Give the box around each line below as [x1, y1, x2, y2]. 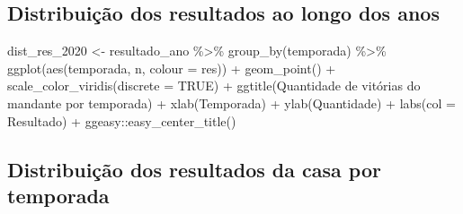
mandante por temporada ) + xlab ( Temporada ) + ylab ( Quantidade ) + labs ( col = [7, 93, 456, 112]
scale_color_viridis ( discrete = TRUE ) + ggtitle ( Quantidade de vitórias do [7, 76, 421, 95]
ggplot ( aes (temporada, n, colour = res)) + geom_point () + [7, 58, 336, 77]
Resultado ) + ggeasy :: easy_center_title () [7, 111, 236, 130]
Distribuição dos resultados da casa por [7, 155, 381, 183]
